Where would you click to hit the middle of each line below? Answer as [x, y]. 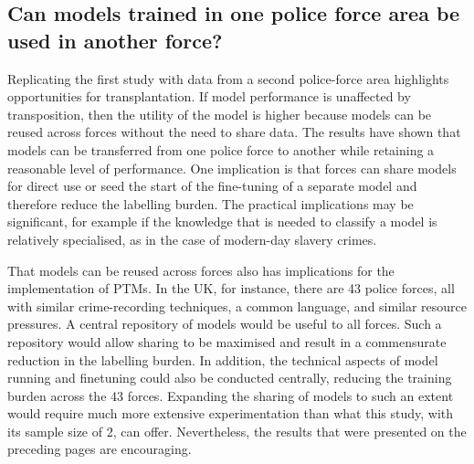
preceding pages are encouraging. [100, 449]
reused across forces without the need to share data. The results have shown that [234, 132]
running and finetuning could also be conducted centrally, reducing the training [230, 378]
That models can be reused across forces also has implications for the [201, 270]
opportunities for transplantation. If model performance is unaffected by [209, 96]
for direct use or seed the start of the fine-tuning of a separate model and [212, 186]
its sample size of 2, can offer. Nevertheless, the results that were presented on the [237, 431]
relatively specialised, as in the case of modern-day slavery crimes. [192, 239]
